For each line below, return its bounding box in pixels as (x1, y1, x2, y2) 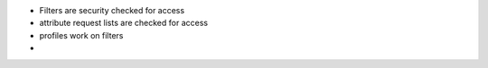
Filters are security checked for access (39, 5, 185, 15)
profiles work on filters (39, 30, 124, 40)
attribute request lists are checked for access (39, 18, 208, 29)
